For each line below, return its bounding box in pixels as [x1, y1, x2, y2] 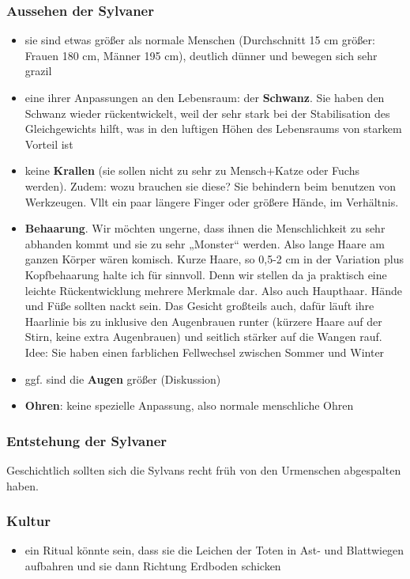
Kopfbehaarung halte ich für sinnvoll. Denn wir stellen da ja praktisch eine [24, 266, 387, 282]
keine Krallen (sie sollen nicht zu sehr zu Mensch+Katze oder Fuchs [24, 162, 359, 179]
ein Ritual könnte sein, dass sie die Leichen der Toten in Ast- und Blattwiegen [24, 542, 404, 558]
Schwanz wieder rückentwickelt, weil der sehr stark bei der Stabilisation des [24, 104, 390, 121]
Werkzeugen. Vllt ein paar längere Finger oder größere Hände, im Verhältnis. [24, 193, 399, 210]
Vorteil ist [24, 135, 73, 152]
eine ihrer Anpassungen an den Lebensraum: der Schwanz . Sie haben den [24, 89, 385, 105]
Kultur [6, 511, 51, 531]
